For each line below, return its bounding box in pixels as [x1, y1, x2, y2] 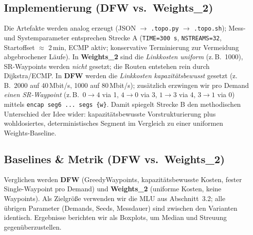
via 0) [217, 89, 235, 100]
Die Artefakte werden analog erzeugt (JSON [4, 23, 136, 33]
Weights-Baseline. [4, 127, 56, 137]
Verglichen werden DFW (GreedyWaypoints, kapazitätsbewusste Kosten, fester [4, 174, 242, 184]
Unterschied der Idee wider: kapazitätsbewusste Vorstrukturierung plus [4, 108, 216, 118]
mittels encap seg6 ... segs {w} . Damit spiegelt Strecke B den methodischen [4, 99, 241, 109]
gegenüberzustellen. [4, 221, 62, 232]
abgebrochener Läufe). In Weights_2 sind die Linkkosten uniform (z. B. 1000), [4, 51, 243, 62]
